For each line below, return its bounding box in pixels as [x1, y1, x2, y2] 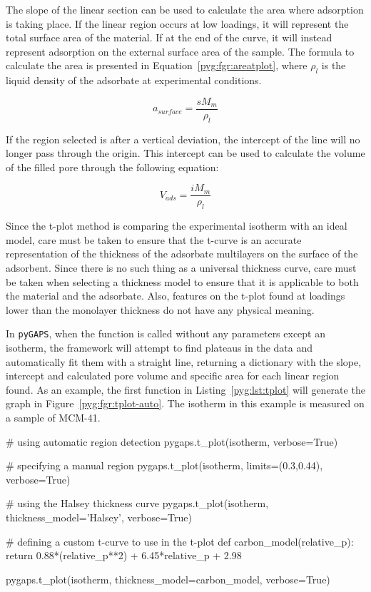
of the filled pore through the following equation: [6, 159, 219, 174]
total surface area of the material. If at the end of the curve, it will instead [6, 30, 332, 45]
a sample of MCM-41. [6, 410, 101, 425]
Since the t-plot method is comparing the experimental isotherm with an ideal [6, 218, 347, 233]
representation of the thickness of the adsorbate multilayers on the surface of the [6, 246, 358, 261]
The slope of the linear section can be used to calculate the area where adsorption [6, 2, 364, 16]
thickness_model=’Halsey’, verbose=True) [6, 510, 192, 525]
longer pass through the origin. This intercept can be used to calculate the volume [6, 146, 365, 160]
